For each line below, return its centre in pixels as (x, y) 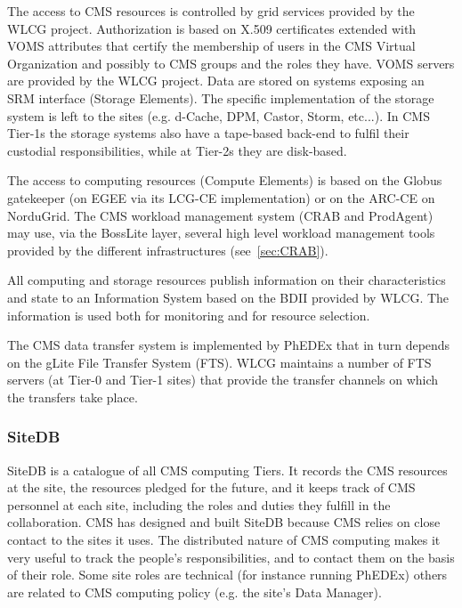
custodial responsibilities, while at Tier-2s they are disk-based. (177, 150)
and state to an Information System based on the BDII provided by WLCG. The (228, 297)
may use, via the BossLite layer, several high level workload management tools (221, 233)
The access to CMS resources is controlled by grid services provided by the (211, 11)
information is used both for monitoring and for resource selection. (189, 315)
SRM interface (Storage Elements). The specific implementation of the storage (221, 97)
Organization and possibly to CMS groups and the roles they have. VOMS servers (231, 63)
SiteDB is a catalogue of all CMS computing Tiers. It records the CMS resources (227, 470)
